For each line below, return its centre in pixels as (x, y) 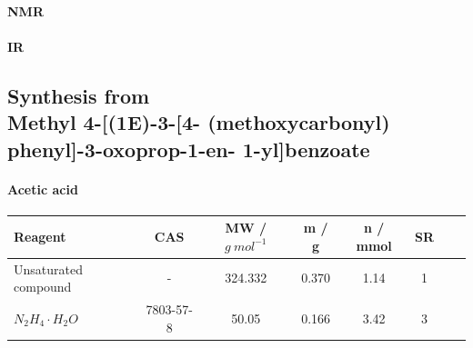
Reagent (40, 237)
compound (43, 287)
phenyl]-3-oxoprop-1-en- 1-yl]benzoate (189, 149)
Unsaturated (48, 268)
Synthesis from (79, 95)
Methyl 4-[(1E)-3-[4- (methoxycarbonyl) (199, 122)
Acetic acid (43, 189)
